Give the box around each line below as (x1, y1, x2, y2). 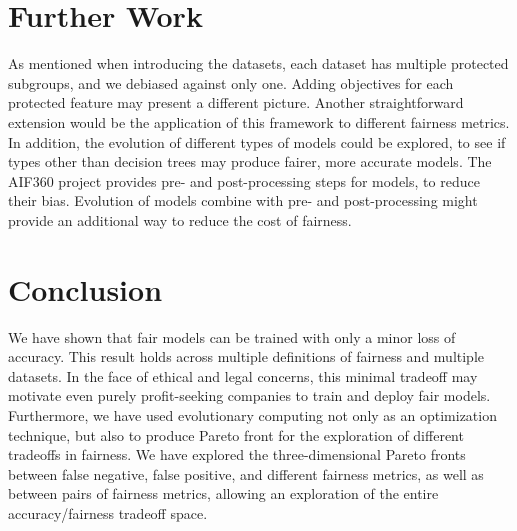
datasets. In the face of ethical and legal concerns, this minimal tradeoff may (8, 365, 478, 386)
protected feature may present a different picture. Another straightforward (8, 92, 464, 113)
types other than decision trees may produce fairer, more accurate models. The (8, 151, 492, 172)
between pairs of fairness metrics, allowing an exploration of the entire (8, 483, 439, 504)
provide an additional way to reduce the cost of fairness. (8, 209, 352, 230)
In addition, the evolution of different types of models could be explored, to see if (8, 131, 506, 152)
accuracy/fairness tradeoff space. (8, 502, 208, 523)
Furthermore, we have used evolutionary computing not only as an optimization (8, 404, 497, 425)
